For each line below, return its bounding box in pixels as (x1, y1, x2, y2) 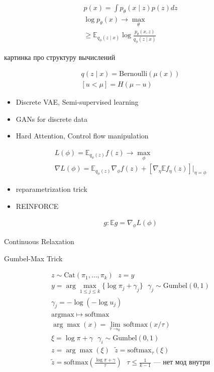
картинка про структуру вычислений (4, 51, 116, 62)
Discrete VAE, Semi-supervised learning (16, 97, 139, 107)
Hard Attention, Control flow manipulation (16, 130, 149, 141)
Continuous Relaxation (4, 236, 74, 247)
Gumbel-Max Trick (4, 253, 63, 263)
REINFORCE (16, 200, 59, 211)
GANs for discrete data (16, 113, 88, 124)
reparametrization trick (16, 184, 87, 194)
